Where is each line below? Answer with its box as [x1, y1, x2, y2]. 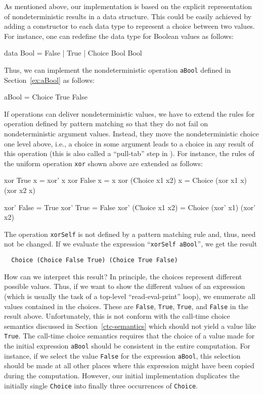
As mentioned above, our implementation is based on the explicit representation [4, 1, 252, 11]
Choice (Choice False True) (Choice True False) [11, 257, 178, 264]
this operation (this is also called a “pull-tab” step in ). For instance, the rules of [4, 148, 254, 159]
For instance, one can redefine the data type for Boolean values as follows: [4, 30, 234, 41]
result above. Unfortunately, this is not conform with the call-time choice [4, 311, 230, 321]
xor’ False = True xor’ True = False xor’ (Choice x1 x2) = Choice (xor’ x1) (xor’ [4, 202, 256, 212]
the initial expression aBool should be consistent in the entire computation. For [4, 340, 250, 351]
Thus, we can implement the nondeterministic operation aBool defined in [4, 64, 231, 75]
